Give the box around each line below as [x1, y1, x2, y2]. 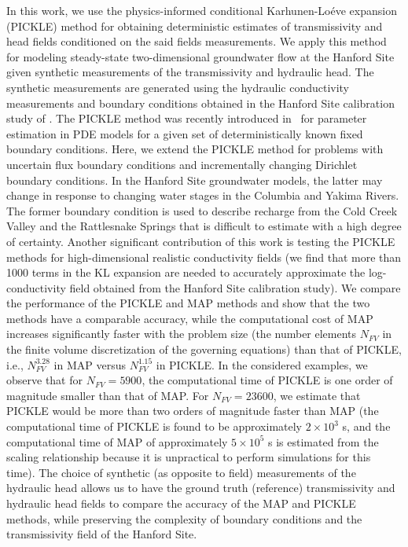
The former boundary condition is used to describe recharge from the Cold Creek [6, 202, 398, 218]
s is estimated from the [268, 433, 379, 450]
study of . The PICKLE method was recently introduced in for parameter [6, 110, 367, 127]
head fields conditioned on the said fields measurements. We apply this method [6, 33, 387, 50]
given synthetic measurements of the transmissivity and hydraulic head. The [6, 64, 374, 80]
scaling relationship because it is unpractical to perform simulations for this [6, 449, 371, 465]
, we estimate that [273, 387, 361, 403]
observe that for [6, 372, 83, 388]
